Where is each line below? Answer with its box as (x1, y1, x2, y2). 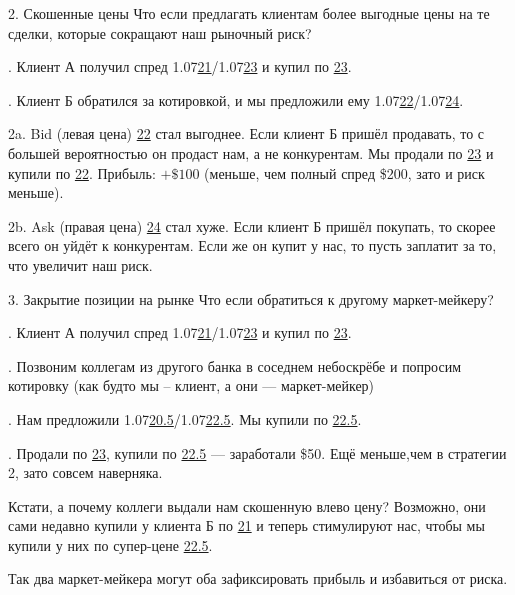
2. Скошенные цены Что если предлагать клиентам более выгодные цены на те (8, 3, 490, 23)
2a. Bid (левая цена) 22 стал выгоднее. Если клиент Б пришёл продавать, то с (8, 123, 485, 144)
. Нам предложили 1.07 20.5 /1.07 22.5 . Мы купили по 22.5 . (8, 408, 362, 429)
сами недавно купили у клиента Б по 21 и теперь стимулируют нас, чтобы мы (8, 515, 485, 536)
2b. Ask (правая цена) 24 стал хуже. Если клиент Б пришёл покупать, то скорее (8, 215, 496, 236)
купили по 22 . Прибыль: (8, 162, 156, 183)
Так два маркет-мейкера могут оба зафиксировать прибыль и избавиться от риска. (8, 568, 508, 589)
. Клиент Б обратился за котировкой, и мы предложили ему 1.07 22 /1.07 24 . (8, 89, 464, 110)
